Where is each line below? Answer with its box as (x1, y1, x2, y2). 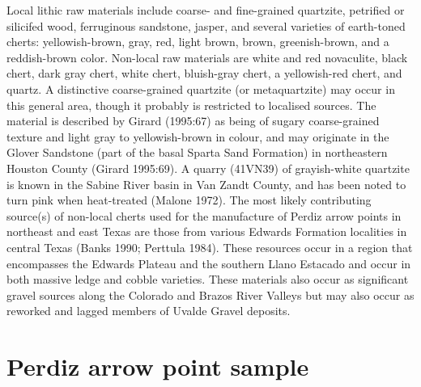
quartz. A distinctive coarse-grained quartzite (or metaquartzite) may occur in (6, 80, 395, 97)
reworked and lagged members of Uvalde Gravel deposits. (6, 302, 291, 319)
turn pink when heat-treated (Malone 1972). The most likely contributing (6, 191, 372, 208)
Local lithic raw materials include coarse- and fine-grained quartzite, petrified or (6, 2, 405, 18)
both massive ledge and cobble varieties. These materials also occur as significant (6, 271, 409, 288)
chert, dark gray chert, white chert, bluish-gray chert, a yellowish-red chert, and (6, 65, 402, 82)
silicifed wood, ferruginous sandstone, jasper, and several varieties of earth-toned (6, 17, 406, 34)
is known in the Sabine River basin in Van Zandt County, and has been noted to (6, 175, 406, 192)
